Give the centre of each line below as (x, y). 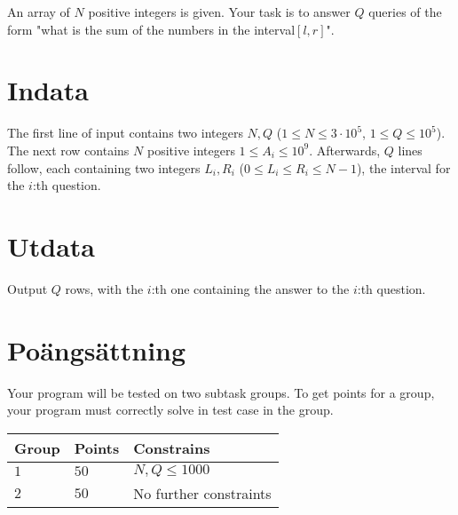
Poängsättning (97, 349)
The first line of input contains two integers (125, 133)
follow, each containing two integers (104, 167)
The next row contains (68, 150)
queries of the (405, 12)
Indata (48, 90)
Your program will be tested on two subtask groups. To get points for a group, (221, 392)
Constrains (172, 448)
